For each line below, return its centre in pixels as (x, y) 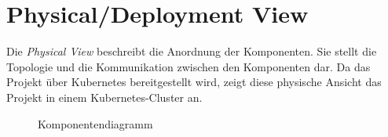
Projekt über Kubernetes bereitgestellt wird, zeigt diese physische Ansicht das (194, 82)
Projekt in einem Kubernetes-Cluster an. (104, 97)
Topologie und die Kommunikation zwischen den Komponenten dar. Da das (189, 66)
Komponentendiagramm (95, 123)
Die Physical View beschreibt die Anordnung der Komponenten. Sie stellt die (192, 51)
